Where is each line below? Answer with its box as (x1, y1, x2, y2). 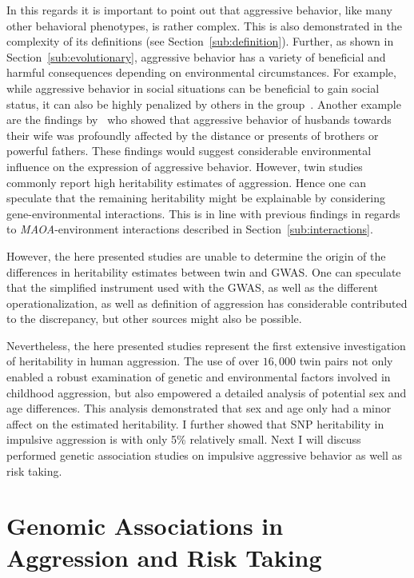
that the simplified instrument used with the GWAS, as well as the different (6, 279, 378, 296)
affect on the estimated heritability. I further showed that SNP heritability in (6, 415, 384, 432)
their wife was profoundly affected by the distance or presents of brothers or (6, 126, 379, 143)
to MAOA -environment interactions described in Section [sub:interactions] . (6, 221, 373, 237)
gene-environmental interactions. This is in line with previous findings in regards (6, 205, 400, 221)
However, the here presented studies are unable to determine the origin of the (6, 247, 386, 264)
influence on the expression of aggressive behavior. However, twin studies (6, 157, 363, 174)
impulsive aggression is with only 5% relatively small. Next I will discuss (6, 431, 361, 448)
